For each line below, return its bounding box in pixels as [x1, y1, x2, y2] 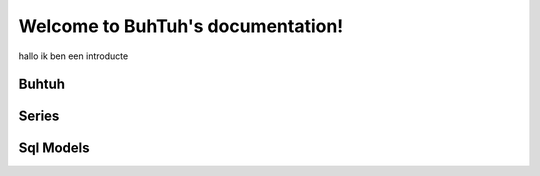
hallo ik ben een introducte [18, 50, 129, 62]
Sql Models [18, 140, 90, 157]
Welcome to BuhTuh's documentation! [18, 15, 344, 37]
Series [18, 108, 60, 125]
